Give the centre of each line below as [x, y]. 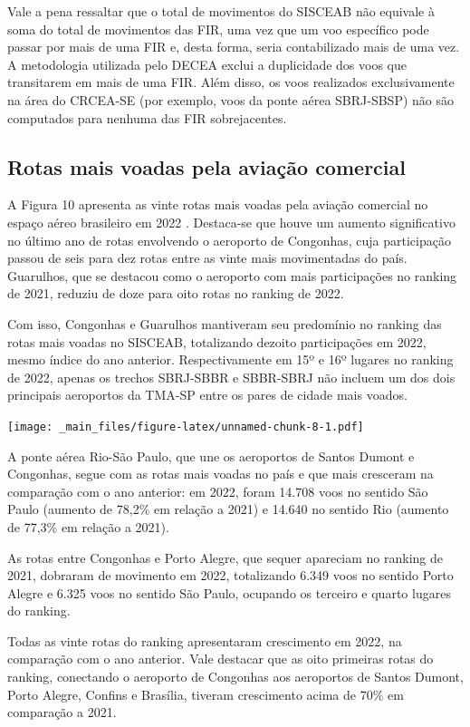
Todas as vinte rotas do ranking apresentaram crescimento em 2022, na [205, 640]
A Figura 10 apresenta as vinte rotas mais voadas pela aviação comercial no [218, 204]
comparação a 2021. [62, 712]
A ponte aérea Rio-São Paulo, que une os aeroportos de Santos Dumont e [211, 456]
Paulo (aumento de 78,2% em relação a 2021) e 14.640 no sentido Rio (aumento [228, 509]
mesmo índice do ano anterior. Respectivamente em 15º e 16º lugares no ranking [230, 359]
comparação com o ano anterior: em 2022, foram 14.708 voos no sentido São [218, 491]
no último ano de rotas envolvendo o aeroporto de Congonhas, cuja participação [229, 240]
